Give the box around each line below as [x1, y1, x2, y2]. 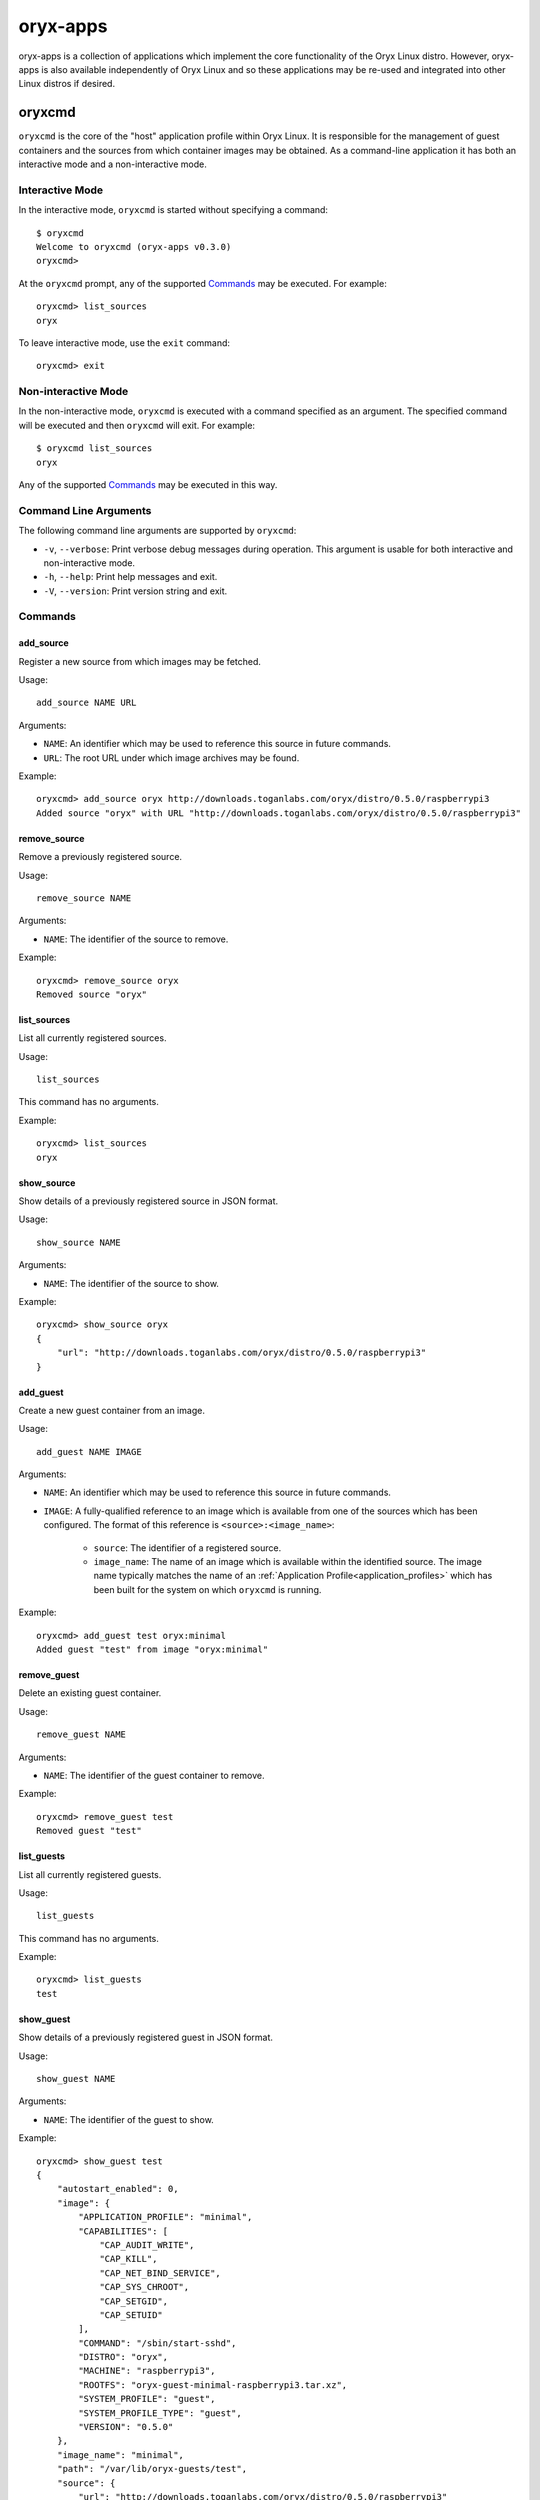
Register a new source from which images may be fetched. [18, 655, 262, 667]
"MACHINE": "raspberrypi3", [78, 2365, 216, 2377]
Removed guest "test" [36, 1825, 142, 1837]
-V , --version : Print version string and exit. [43, 585, 228, 597]
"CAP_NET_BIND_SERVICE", [99, 2267, 222, 2279]
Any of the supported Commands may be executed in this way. [18, 478, 278, 490]
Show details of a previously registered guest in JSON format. [18, 2031, 274, 2044]
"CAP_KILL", [99, 2253, 158, 2265]
